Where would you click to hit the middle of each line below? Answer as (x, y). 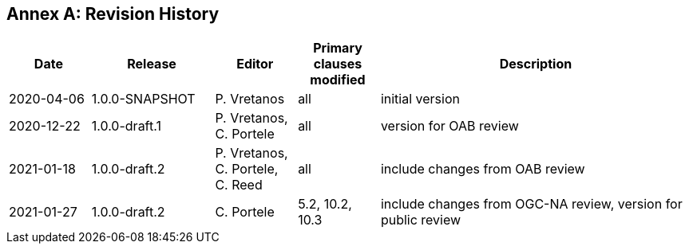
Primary (338, 48)
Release (152, 64)
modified (338, 80)
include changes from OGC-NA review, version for (531, 204)
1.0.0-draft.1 (126, 126)
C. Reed (239, 185)
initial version (420, 99)
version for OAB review (449, 126)
